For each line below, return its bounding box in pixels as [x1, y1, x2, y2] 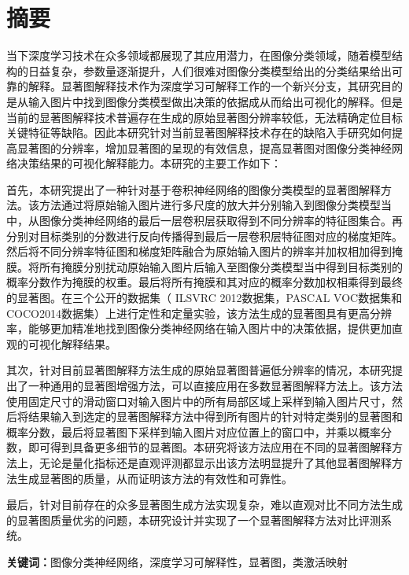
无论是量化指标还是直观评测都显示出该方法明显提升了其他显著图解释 [39, 454, 392, 470]
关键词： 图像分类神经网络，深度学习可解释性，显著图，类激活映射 [6, 553, 348, 569]
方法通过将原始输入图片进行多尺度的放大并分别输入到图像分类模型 [39, 197, 381, 213]
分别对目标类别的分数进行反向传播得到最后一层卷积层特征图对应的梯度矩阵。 [6, 227, 403, 244]
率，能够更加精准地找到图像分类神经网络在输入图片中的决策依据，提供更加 [6, 320, 392, 337]
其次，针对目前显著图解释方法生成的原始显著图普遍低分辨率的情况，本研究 [6, 362, 392, 378]
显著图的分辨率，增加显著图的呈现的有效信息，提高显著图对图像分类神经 [17, 139, 392, 156]
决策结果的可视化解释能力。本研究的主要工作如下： [17, 155, 282, 171]
